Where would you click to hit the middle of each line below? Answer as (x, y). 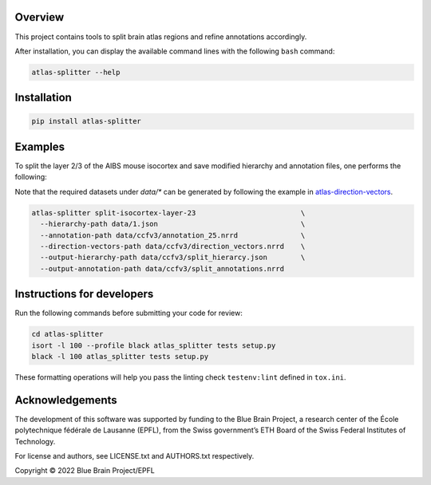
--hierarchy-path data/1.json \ (173, 224)
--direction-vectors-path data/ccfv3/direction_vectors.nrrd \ (173, 246)
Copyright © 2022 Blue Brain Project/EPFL (85, 471)
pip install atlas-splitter (86, 121)
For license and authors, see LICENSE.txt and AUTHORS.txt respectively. (134, 456)
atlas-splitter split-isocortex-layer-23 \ (168, 213)
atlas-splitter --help (76, 72)
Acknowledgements (66, 400)
